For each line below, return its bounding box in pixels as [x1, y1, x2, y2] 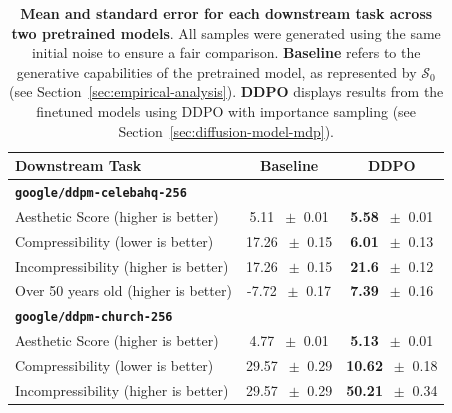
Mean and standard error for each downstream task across [20, 3, 433, 23]
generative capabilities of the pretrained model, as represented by [16, 61, 417, 82]
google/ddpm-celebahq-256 [15, 186, 187, 200]
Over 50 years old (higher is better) [15, 280, 232, 301]
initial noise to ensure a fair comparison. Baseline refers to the [31, 42, 421, 63]
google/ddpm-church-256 [15, 310, 173, 325]
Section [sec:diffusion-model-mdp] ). [118, 120, 334, 141]
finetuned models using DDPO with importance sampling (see [36, 100, 417, 121]
